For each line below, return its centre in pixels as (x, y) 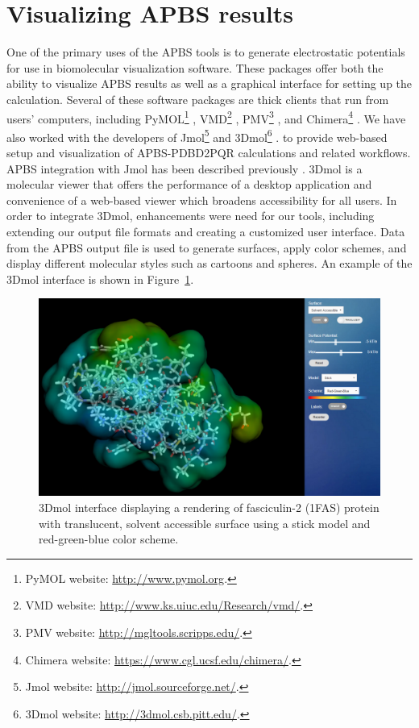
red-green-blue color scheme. (109, 539)
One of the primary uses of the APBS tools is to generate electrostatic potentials (206, 52)
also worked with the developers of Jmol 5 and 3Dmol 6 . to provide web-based (197, 135)
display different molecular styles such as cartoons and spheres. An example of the (209, 263)
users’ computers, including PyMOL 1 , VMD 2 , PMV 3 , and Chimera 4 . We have (206, 117)
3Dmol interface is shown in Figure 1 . (100, 279)
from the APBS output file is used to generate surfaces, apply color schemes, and (207, 247)
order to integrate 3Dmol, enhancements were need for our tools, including (191, 216)
